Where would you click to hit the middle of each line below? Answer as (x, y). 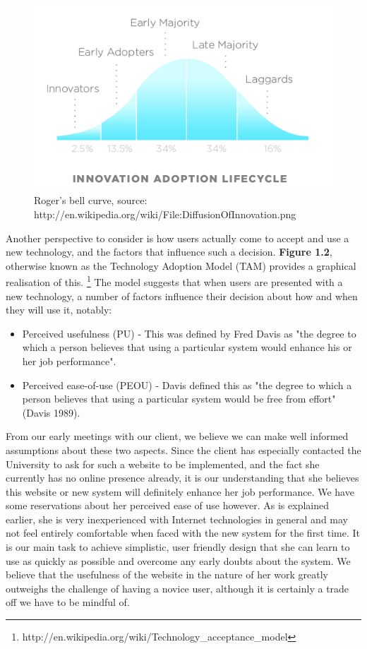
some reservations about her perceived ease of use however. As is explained (167, 505)
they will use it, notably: (59, 310)
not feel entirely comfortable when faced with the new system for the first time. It (183, 533)
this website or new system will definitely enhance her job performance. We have (180, 491)
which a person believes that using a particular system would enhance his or (187, 347)
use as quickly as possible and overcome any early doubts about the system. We (178, 560)
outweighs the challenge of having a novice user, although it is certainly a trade (178, 588)
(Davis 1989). (51, 412)
